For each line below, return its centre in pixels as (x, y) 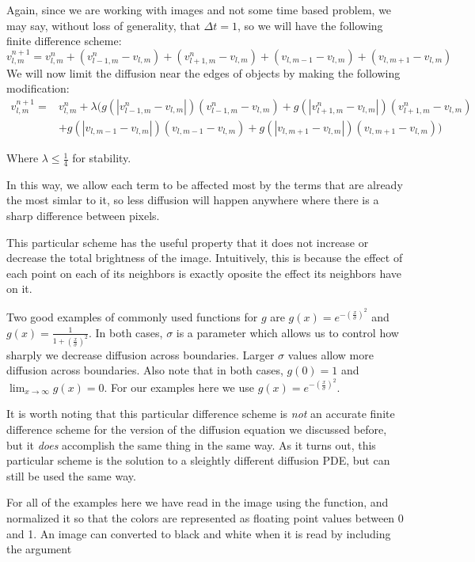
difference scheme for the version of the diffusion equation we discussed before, (197, 429)
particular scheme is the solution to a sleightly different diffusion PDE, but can (198, 460)
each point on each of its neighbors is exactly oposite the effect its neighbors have (204, 273)
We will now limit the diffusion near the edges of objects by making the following (203, 72)
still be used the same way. (71, 475)
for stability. (102, 158)
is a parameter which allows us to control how (287, 332)
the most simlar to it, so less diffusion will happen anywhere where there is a (193, 200)
